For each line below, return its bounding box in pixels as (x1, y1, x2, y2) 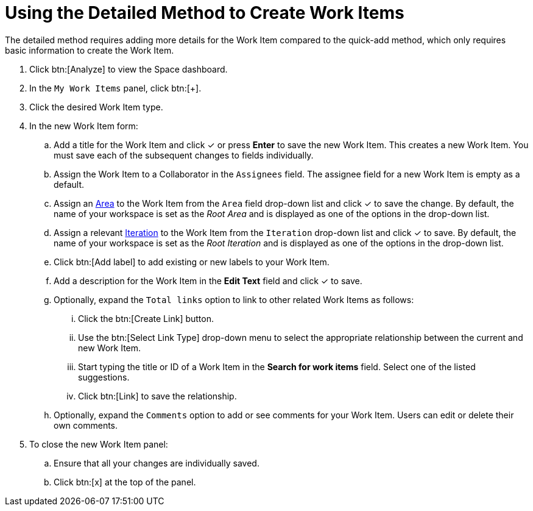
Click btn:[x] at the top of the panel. (54, 476, 196, 487)
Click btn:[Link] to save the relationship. (78, 390, 237, 401)
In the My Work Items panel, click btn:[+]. (29, 82, 202, 93)
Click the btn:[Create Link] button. (78, 313, 214, 324)
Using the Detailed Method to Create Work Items (5, 2, 404, 23)
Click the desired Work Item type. (29, 101, 163, 112)
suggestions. (78, 371, 130, 382)
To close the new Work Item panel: (29, 438, 168, 449)
